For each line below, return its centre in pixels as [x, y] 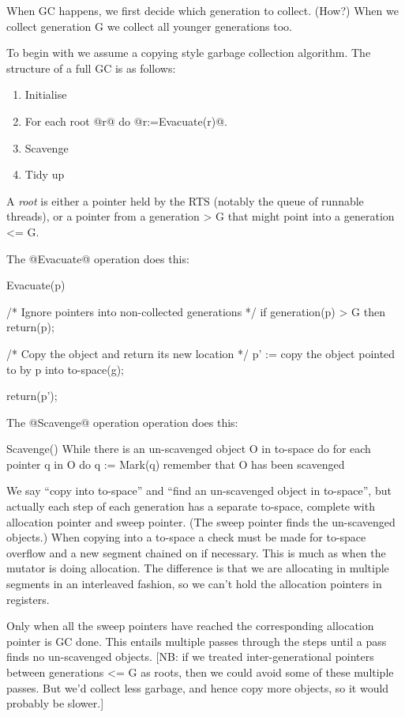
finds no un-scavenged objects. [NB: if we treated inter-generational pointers [190, 657]
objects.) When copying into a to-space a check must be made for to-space [186, 537]
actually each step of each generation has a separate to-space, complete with [191, 506]
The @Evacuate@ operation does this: [98, 258]
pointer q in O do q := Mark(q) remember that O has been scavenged [176, 464]
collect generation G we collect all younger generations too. [149, 26]
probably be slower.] [55, 703]
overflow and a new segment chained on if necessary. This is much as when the [196, 552]
